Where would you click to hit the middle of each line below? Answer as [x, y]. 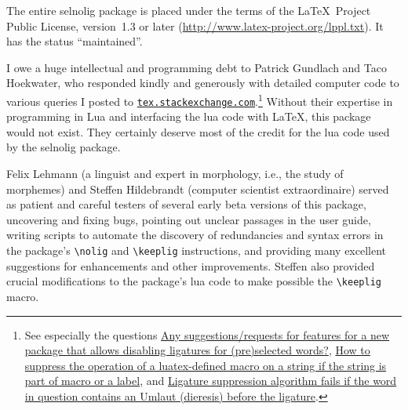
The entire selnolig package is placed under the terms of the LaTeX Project [189, 10]
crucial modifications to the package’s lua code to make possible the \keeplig [194, 281]
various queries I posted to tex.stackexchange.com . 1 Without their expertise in [200, 100]
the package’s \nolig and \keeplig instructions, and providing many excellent [197, 250]
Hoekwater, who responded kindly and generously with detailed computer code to [203, 83]
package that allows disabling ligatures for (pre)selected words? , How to [197, 350]
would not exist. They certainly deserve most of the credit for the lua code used [198, 131]
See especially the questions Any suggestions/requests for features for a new [207, 334]
